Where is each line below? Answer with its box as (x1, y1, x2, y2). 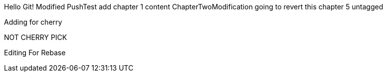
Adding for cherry (4, 18, 62, 26)
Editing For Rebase (4, 48, 66, 57)
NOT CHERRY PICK (4, 33, 67, 41)
